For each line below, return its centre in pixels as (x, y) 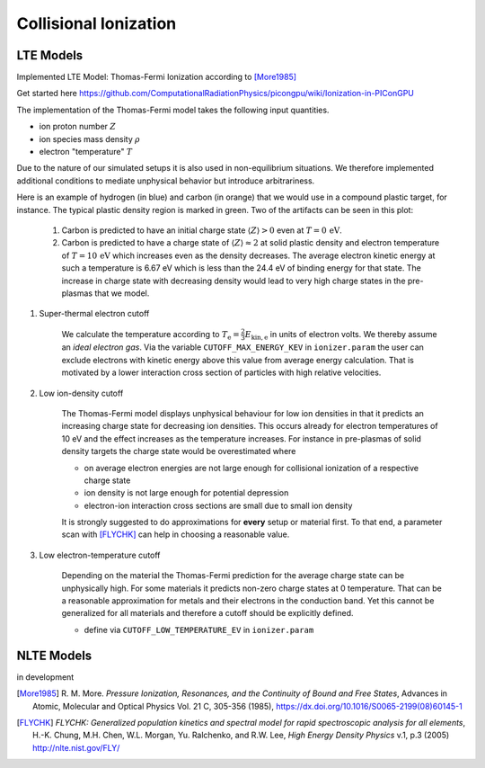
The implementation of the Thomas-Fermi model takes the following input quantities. (173, 110)
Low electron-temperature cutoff (100, 555)
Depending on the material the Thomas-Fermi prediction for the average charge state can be (233, 576)
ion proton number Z (78, 127)
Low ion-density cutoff (81, 393)
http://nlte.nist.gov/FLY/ (76, 747)
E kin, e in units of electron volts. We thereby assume (341, 335)
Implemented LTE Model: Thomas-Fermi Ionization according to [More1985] (156, 77)
